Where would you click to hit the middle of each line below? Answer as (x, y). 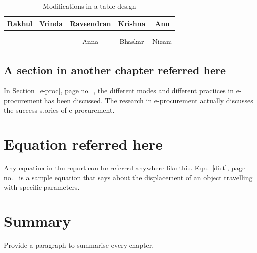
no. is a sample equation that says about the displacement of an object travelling (128, 177)
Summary (38, 221)
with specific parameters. (42, 187)
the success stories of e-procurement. (59, 110)
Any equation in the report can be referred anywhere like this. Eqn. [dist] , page (125, 168)
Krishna (132, 23)
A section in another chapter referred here (115, 70)
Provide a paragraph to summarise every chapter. (79, 245)
